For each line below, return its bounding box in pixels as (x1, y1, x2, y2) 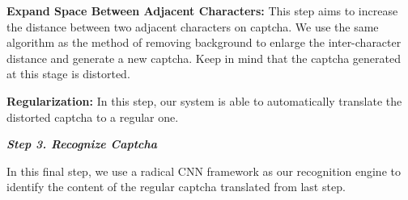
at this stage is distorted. (6, 65, 130, 82)
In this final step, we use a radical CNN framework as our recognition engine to (6, 162, 401, 179)
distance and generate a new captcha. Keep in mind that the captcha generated (6, 49, 402, 66)
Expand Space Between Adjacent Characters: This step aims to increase (6, 2, 398, 19)
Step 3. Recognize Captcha (6, 135, 158, 152)
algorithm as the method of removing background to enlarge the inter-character (6, 34, 402, 51)
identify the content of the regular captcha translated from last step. (6, 178, 346, 195)
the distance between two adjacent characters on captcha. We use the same (6, 18, 379, 35)
